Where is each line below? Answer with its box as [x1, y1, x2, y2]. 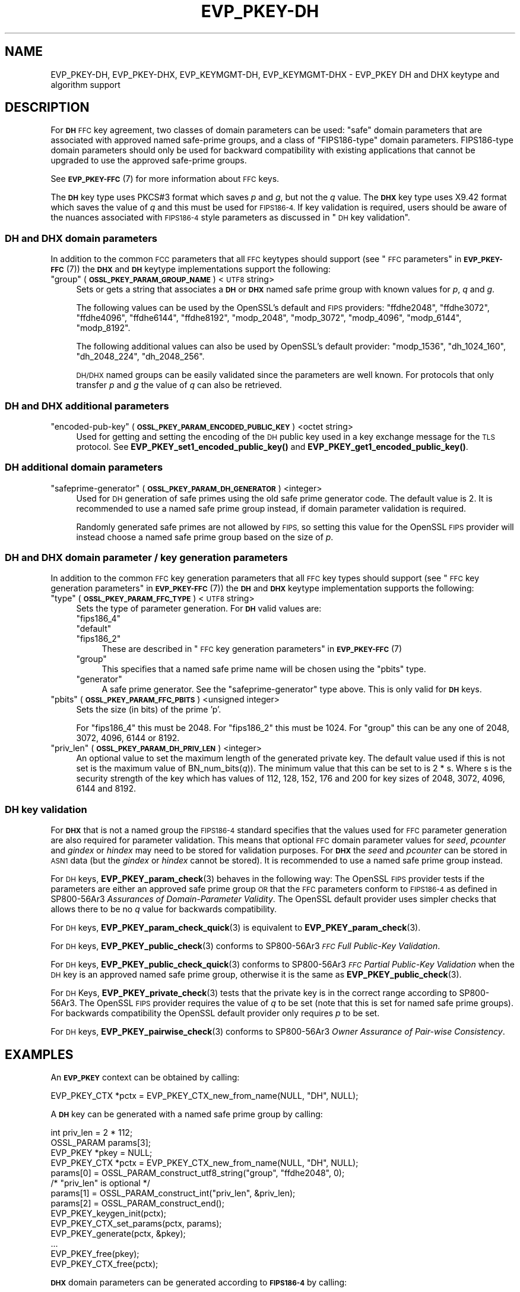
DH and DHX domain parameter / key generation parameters [5, 552, 288, 564]
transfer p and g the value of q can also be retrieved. [76, 380, 282, 390]
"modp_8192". [76, 323, 131, 333]
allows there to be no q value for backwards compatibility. [50, 904, 277, 915]
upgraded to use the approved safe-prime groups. [50, 155, 247, 166]
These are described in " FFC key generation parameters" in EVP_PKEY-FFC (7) [102, 644, 402, 654]
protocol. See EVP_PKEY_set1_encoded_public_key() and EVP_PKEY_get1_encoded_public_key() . [76, 441, 468, 452]
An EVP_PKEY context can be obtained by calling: [50, 1072, 240, 1083]
